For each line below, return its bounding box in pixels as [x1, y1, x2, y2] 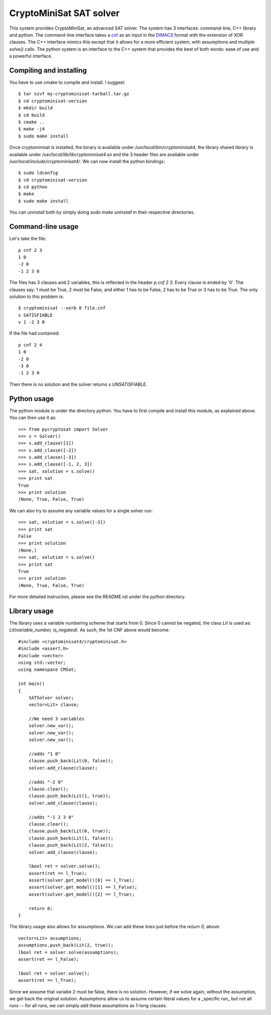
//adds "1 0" [28, 751, 61, 757]
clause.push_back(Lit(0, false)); [28, 758, 114, 764]
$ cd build [18, 112, 45, 118]
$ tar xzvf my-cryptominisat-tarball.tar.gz [18, 91, 130, 97]
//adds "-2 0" [28, 779, 64, 785]
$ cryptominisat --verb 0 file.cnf [18, 305, 106, 311]
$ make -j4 [18, 126, 45, 132]
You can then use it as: [9, 414, 57, 421]
